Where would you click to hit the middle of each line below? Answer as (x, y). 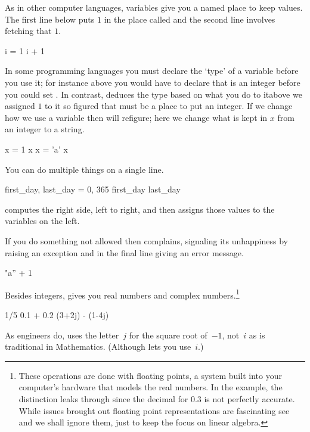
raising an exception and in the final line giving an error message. (124, 252)
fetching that (28, 31)
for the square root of (168, 335)
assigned (20, 106)
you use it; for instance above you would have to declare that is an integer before (153, 82)
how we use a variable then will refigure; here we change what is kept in (136, 117)
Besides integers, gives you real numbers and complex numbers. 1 (122, 294)
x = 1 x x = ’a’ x (36, 149)
